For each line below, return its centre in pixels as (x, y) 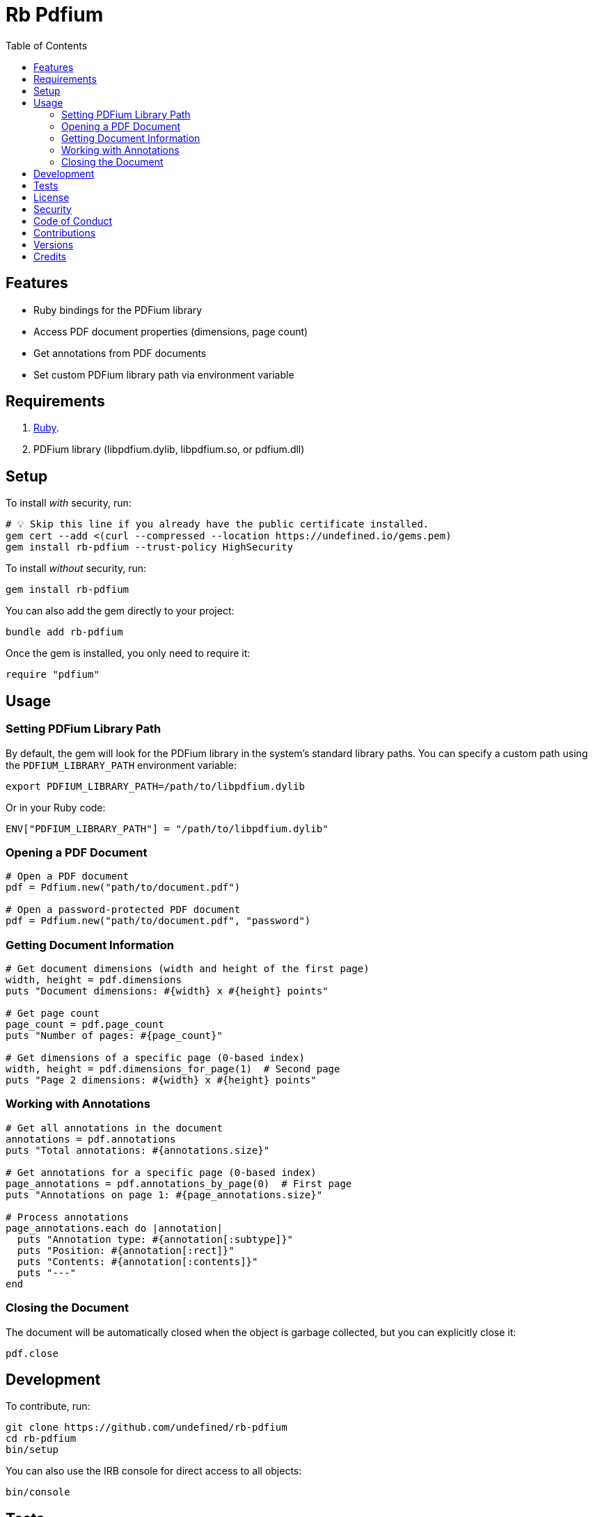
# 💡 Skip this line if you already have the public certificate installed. (218, 524)
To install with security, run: (69, 503)
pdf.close (32, 1353)
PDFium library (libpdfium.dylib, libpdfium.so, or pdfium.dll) (169, 450)
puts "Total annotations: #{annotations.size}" (138, 1150)
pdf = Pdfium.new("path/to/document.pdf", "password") (158, 921)
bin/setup (32, 1450)
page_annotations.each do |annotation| (114, 1228)
